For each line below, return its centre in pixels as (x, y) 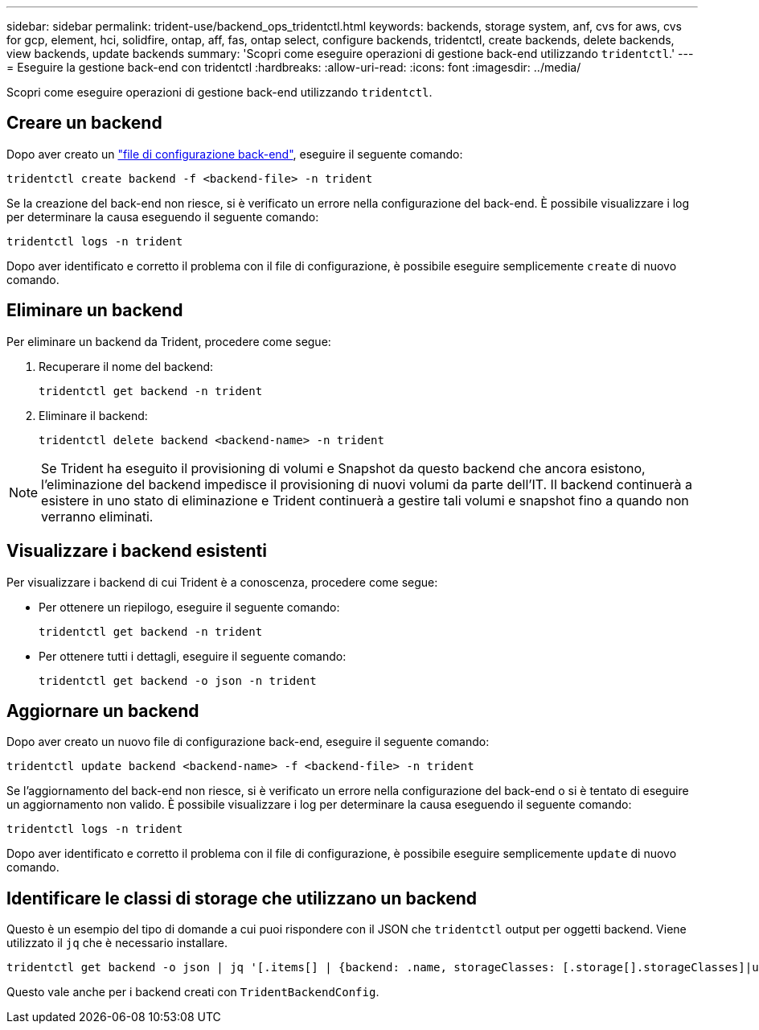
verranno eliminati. (97, 516)
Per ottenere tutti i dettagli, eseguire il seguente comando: (193, 656)
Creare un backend (84, 123)
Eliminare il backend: (93, 415)
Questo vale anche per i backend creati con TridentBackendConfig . (193, 992)
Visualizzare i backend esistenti (137, 551)
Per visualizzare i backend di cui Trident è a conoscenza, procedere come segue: (222, 582)
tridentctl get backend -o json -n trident (178, 680)
